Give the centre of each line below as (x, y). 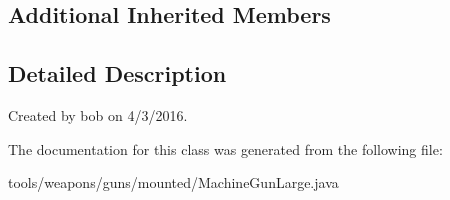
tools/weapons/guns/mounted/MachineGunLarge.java (173, 182)
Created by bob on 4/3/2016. (98, 114)
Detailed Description (117, 73)
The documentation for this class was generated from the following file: (225, 148)
